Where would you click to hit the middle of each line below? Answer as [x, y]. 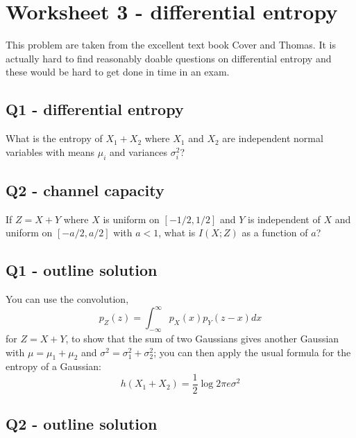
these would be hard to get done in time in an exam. [118, 72]
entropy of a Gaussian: [53, 366]
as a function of [275, 233]
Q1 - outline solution [82, 270]
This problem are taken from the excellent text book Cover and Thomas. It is [171, 45]
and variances [139, 151]
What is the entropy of [54, 138]
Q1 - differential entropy [95, 109]
